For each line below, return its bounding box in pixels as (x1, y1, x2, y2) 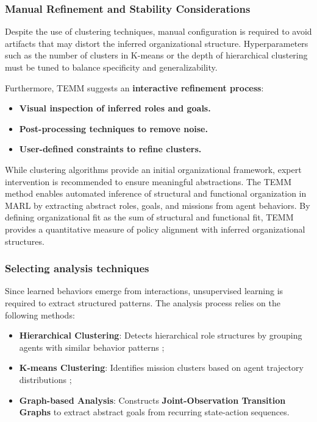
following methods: (5, 308, 75, 321)
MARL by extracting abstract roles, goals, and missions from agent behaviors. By (5, 199, 310, 211)
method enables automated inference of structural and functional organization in (5, 187, 307, 200)
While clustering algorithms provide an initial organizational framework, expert (5, 163, 302, 175)
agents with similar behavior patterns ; (19, 340, 165, 353)
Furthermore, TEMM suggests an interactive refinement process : (5, 81, 264, 94)
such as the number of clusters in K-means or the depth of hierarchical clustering (5, 49, 308, 62)
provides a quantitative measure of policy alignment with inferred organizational (5, 222, 305, 235)
